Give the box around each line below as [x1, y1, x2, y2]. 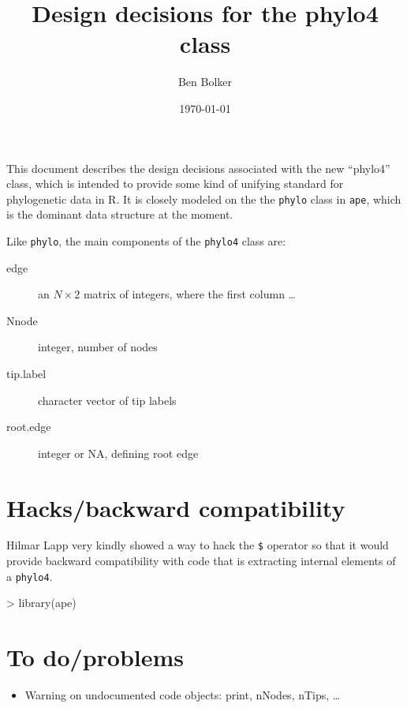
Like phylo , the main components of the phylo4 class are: [6, 232, 286, 249]
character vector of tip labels [38, 391, 177, 408]
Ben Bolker [177, 73, 233, 90]
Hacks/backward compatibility [6, 491, 345, 523]
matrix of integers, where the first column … [83, 286, 296, 302]
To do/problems [6, 641, 185, 673]
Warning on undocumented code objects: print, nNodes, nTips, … [24, 687, 341, 703]
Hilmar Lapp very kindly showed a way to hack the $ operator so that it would [6, 537, 389, 553]
